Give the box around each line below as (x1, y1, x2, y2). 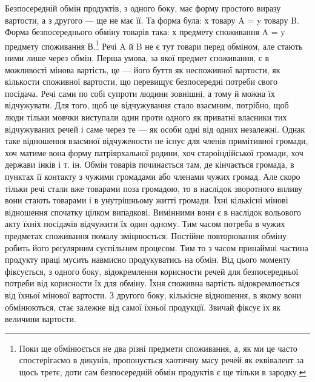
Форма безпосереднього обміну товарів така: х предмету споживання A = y (5, 25, 285, 38)
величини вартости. (5, 312, 76, 325)
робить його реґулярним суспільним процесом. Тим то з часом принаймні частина (5, 241, 308, 254)
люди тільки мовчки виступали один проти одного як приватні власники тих (5, 111, 287, 123)
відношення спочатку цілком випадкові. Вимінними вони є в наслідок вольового (5, 205, 301, 218)
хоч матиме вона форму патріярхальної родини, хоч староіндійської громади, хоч (5, 146, 303, 159)
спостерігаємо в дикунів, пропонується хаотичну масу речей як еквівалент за (19, 354, 304, 366)
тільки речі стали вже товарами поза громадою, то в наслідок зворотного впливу (5, 182, 303, 194)
